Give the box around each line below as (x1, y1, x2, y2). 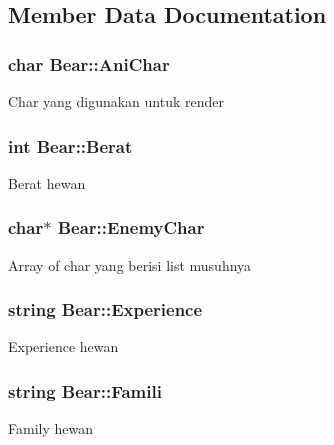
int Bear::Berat (8, 133, 133, 158)
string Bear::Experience (8, 297, 203, 322)
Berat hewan (8, 172, 86, 193)
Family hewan (8, 418, 93, 439)
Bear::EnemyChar (57, 215, 205, 240)
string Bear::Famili (8, 378, 162, 403)
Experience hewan (8, 336, 119, 357)
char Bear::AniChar (8, 51, 170, 76)
